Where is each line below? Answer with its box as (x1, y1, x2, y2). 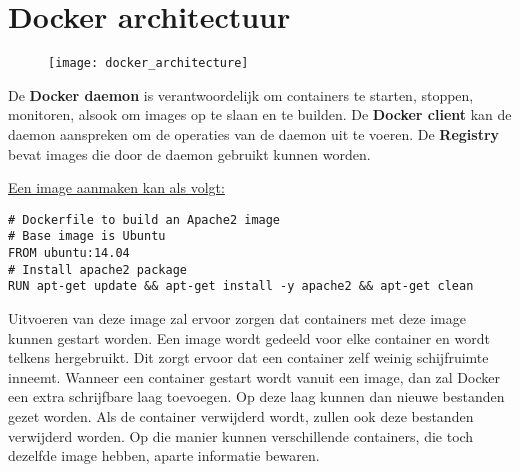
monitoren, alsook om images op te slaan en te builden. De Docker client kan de (8, 104, 512, 125)
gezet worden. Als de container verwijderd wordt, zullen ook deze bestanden (8, 406, 474, 426)
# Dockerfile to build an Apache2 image (8, 212, 281, 227)
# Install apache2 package (8, 262, 187, 277)
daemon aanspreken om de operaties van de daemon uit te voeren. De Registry (8, 123, 500, 144)
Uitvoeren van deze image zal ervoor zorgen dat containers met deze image (8, 308, 466, 329)
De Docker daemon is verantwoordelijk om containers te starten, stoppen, (8, 84, 474, 105)
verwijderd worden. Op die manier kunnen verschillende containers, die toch (8, 425, 474, 446)
